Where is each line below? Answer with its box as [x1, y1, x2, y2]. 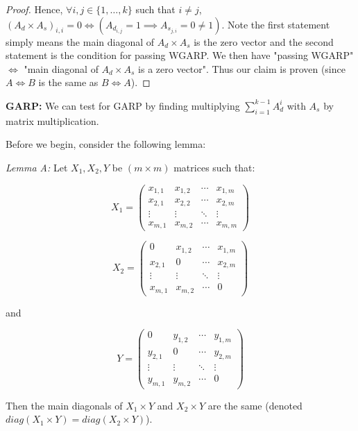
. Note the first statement [221, 17, 330, 31]
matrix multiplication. [6, 113, 99, 128]
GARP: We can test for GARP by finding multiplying [6, 98, 240, 112]
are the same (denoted [207, 398, 302, 412]
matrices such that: [173, 160, 255, 174]
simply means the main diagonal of [6, 34, 155, 49]
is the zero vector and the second [194, 34, 334, 49]
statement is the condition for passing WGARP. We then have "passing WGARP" [6, 48, 354, 62]
